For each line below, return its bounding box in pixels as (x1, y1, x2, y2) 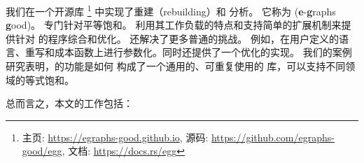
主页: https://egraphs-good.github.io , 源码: (22, 129, 209, 144)
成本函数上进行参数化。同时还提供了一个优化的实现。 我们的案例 (54, 45, 352, 59)
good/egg (22, 143, 62, 158)
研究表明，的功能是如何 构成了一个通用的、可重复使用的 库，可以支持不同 (6, 59, 346, 73)
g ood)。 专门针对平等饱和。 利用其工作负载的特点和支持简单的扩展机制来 (6, 17, 342, 32)
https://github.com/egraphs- (211, 129, 335, 144)
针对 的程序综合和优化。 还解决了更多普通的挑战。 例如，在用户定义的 (15, 31, 339, 45)
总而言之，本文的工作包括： (6, 96, 133, 111)
